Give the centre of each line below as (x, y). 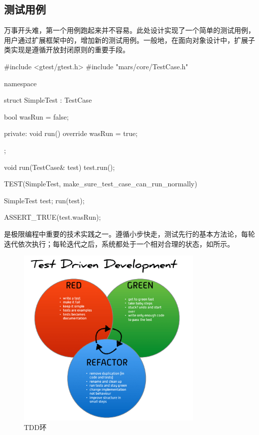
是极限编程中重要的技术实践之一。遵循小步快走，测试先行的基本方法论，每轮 (129, 233)
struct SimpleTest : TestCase (48, 100)
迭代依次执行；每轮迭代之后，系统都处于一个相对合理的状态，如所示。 (119, 243)
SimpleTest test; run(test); (44, 200)
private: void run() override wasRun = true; (71, 133)
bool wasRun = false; (36, 116)
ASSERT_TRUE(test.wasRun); (53, 217)
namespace (20, 83)
